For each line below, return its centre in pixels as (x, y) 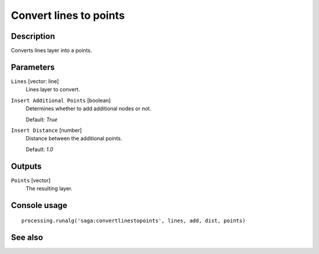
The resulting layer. (49, 188)
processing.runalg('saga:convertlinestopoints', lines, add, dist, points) (134, 221)
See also (27, 238)
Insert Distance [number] (46, 130)
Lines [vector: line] (35, 81)
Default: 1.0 (39, 149)
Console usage (39, 205)
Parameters (33, 67)
